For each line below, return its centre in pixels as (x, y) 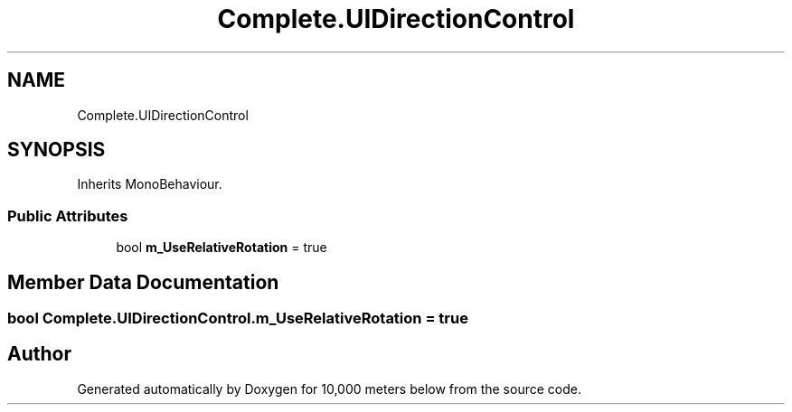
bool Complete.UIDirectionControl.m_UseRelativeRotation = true (238, 318)
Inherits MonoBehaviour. (150, 184)
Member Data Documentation (143, 282)
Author (39, 354)
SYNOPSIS (57, 150)
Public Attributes (68, 215)
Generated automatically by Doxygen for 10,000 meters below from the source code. (329, 389)
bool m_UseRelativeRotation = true (222, 248)
